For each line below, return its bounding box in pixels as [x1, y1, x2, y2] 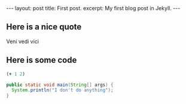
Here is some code [6, 55, 77, 65]
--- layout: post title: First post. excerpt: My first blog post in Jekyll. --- [6, 5, 181, 11]
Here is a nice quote [6, 22, 82, 32]
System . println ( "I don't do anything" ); [11, 87, 114, 93]
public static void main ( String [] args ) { [6, 82, 114, 88]
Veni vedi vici [6, 38, 39, 45]
